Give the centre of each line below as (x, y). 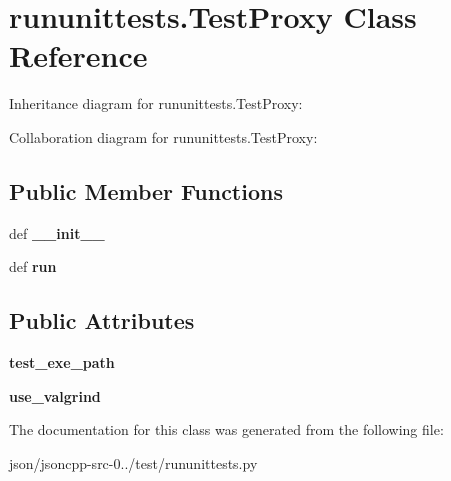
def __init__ (57, 232)
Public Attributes (102, 320)
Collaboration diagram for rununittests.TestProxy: (163, 136)
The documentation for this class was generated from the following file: (226, 429)
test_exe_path (62, 362)
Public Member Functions (146, 190)
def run (33, 266)
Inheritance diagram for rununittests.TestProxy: (156, 103)
